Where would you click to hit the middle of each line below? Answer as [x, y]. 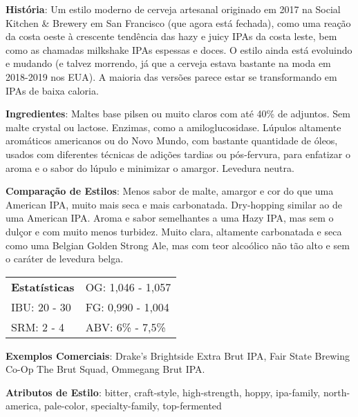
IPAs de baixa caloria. [52, 90]
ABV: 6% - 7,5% [125, 327]
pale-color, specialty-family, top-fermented [133, 406]
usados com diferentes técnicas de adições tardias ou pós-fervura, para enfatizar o [178, 154]
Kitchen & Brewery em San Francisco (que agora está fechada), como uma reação [178, 22]
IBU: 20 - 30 [41, 307]
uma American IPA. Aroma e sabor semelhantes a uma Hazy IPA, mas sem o [170, 218]
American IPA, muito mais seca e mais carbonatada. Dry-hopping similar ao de [174, 204]
